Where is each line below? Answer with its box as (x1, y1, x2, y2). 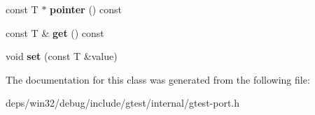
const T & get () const (6, 25, 104, 40)
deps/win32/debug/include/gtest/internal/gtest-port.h (6, 95, 240, 110)
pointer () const (50, 2, 122, 16)
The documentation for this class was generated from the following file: (6, 72, 310, 86)
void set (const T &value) (6, 49, 118, 63)
